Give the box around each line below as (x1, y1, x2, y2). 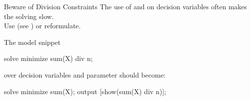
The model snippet (4, 37, 61, 47)
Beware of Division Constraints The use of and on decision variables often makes (4, 1, 247, 11)
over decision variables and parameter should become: (4, 69, 166, 80)
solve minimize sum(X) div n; (4, 53, 93, 63)
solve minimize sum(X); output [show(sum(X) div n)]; (4, 86, 167, 96)
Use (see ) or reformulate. (4, 20, 81, 31)
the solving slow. (4, 11, 54, 21)
